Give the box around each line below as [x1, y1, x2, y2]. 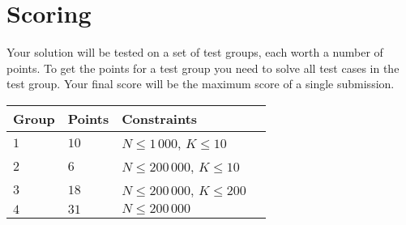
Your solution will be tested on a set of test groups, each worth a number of [6, 44, 383, 61]
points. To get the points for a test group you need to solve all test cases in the [6, 59, 400, 76]
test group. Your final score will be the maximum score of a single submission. [6, 75, 395, 92]
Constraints [122, 108, 198, 128]
